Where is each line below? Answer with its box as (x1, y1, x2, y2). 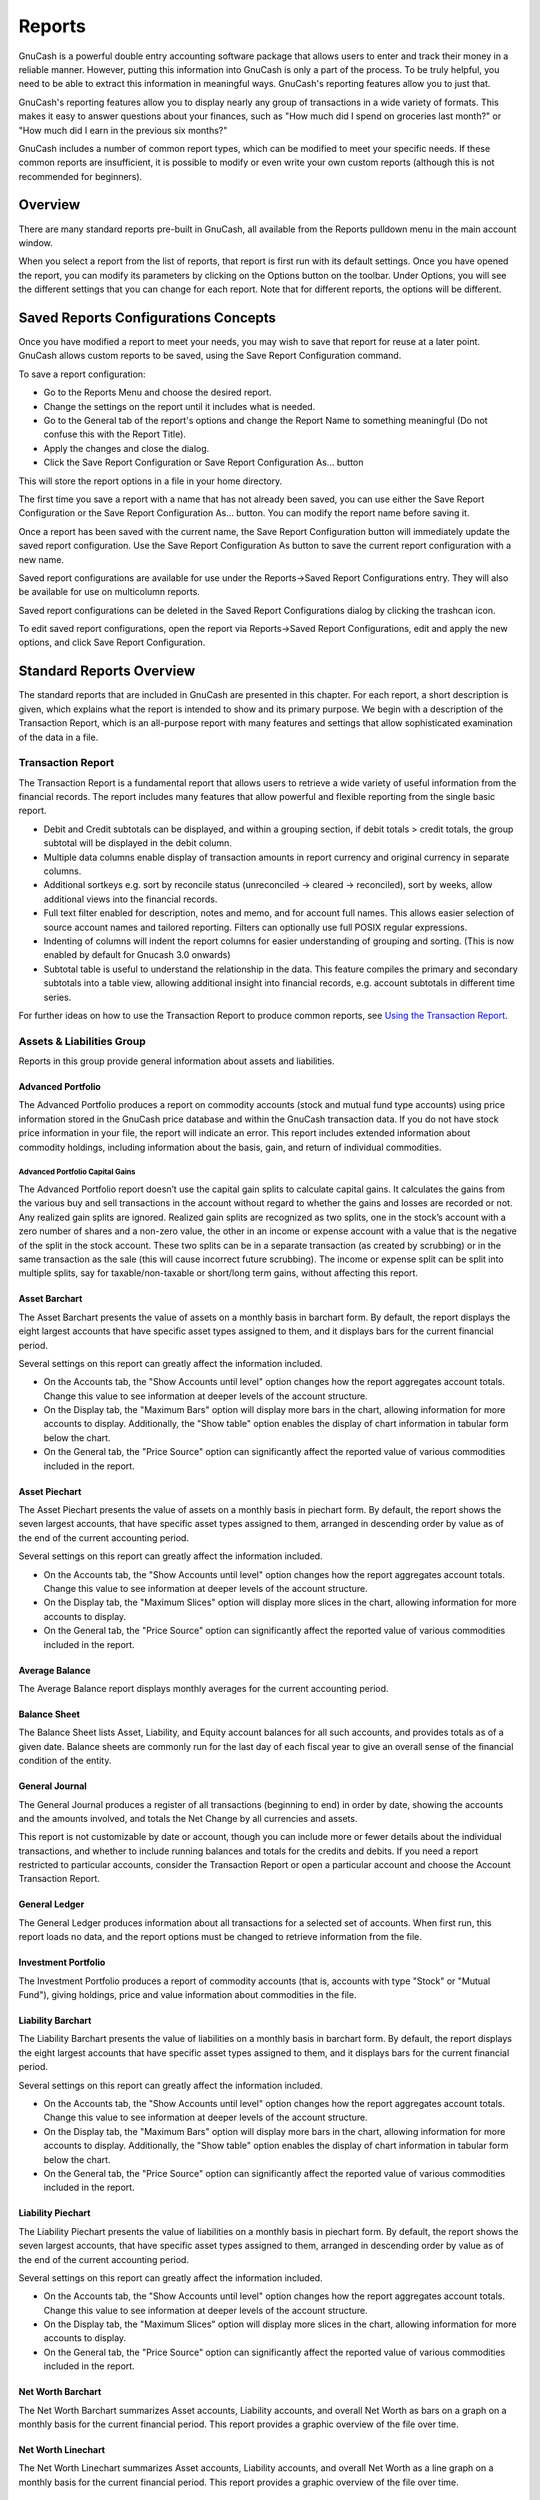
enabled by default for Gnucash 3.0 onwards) (43, 949, 231, 961)
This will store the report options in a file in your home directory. (18, 475, 283, 487)
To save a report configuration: (18, 368, 146, 380)
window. (18, 236, 54, 249)
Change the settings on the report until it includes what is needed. (43, 400, 316, 412)
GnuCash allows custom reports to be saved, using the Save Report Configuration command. (18, 350, 402, 362)
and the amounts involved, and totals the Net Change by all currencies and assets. (18, 1812, 358, 1824)
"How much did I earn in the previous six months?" (18, 124, 228, 136)
